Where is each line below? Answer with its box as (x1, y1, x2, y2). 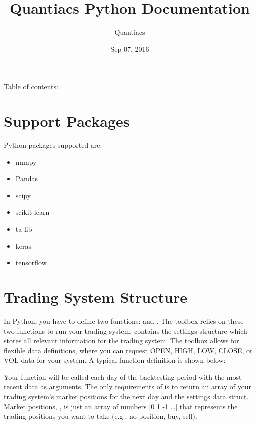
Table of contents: (4, 81, 58, 92)
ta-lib (15, 224, 32, 234)
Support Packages (4, 111, 130, 131)
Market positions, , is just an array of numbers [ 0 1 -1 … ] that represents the (4, 401, 238, 411)
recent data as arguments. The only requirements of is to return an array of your (4, 381, 251, 392)
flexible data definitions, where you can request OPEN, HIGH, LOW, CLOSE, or (4, 345, 253, 355)
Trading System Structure (4, 286, 187, 307)
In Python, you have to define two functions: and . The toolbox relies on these (4, 315, 244, 326)
